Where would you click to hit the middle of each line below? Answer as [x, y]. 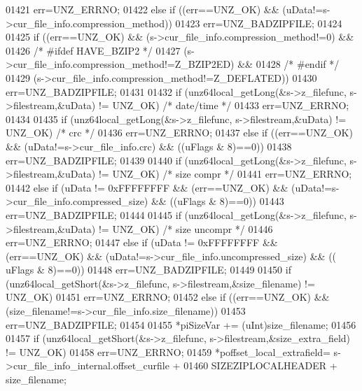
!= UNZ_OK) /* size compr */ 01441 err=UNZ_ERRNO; [225, 174]
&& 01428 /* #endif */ [288, 64]
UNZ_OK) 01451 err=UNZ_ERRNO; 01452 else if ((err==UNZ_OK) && [168, 297]
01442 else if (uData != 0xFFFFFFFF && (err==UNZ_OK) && [147, 187]
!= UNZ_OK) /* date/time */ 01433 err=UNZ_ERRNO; [224, 105]
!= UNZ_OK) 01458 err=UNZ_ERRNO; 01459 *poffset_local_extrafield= [168, 351]
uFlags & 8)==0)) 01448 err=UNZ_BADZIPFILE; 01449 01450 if [148, 270]
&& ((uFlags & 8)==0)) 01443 [217, 201]
